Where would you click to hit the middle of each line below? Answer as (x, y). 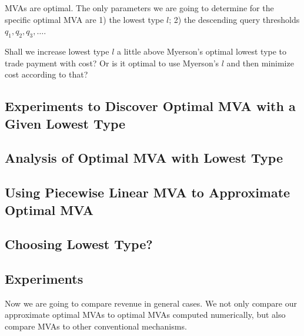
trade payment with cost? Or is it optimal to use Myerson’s (112, 63)
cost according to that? (46, 74)
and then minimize (260, 63)
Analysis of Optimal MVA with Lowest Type (144, 158)
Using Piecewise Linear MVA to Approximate (148, 192)
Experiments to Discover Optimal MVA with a (150, 106)
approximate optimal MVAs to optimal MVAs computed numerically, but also (145, 315)
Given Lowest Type (65, 123)
